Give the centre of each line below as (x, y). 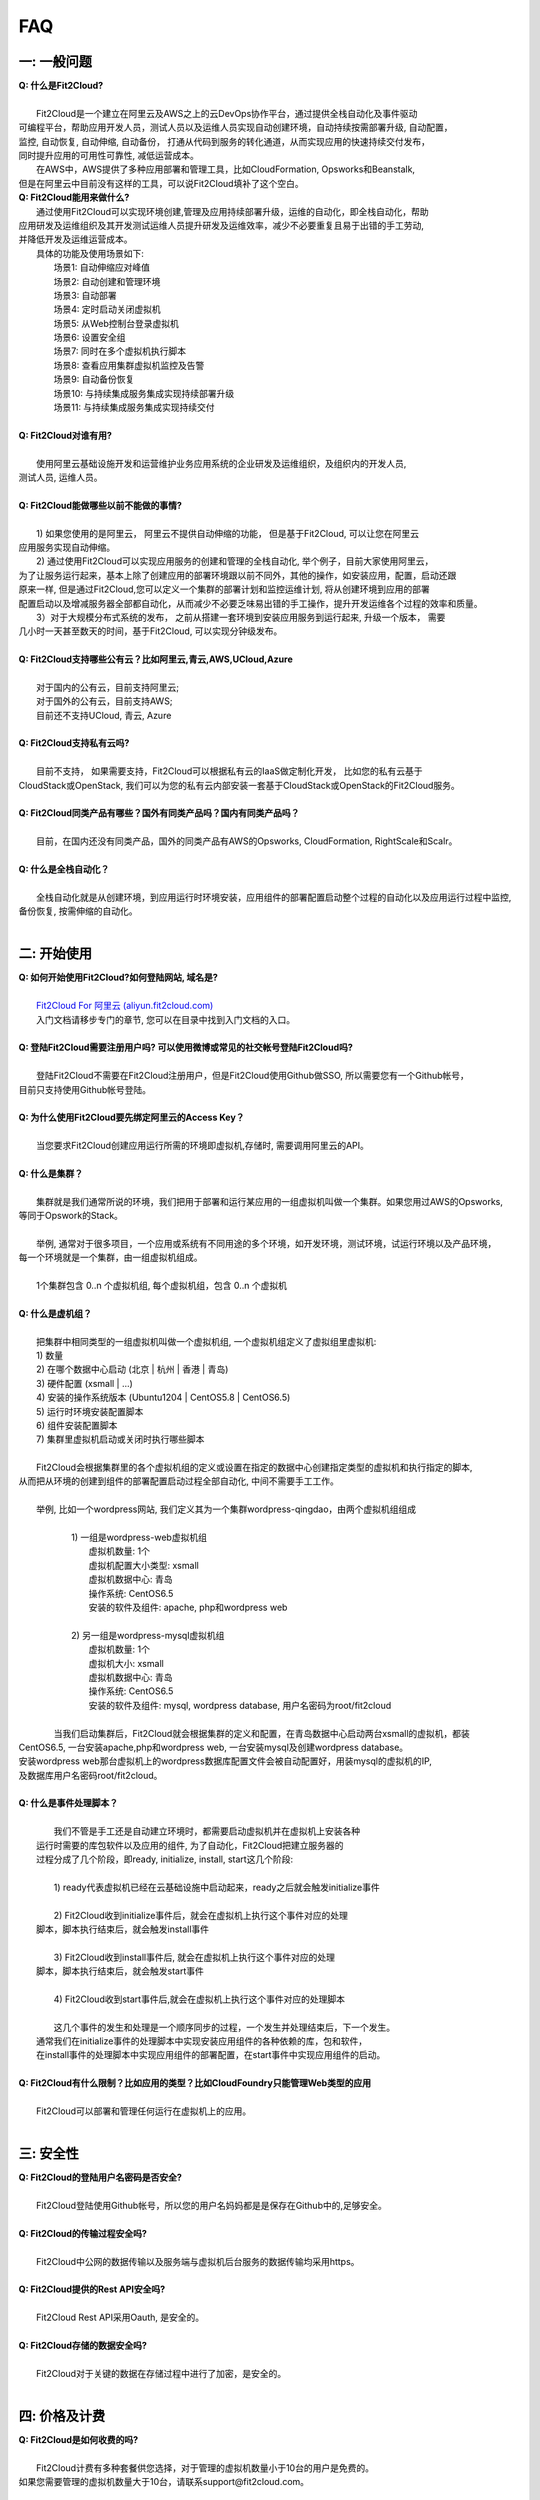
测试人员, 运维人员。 (60, 477)
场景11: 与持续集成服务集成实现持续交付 (134, 407)
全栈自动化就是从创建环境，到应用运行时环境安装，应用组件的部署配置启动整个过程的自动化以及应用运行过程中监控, (274, 897)
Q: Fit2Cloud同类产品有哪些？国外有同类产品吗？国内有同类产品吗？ (159, 813)
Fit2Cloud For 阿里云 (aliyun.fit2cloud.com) (125, 1006)
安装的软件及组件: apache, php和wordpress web (188, 1607)
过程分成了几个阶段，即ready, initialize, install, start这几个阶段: (165, 1859)
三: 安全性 (48, 2153)
